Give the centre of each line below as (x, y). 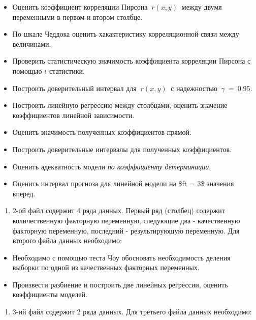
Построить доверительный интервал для (74, 88)
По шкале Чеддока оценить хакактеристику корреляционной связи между (126, 34)
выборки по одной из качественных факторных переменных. (106, 267)
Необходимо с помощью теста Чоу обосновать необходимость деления (121, 257)
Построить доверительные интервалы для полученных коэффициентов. (122, 149)
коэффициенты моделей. (50, 294)
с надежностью (194, 88)
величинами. (32, 43)
